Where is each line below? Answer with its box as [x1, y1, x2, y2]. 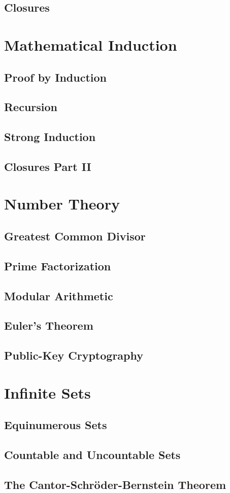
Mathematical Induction [4, 34, 177, 55]
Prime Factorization [4, 258, 111, 273]
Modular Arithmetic [4, 288, 113, 303]
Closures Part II [4, 158, 91, 174]
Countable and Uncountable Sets [4, 447, 181, 463]
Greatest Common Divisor [4, 228, 146, 244]
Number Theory [4, 193, 120, 214]
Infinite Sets [4, 382, 91, 403]
